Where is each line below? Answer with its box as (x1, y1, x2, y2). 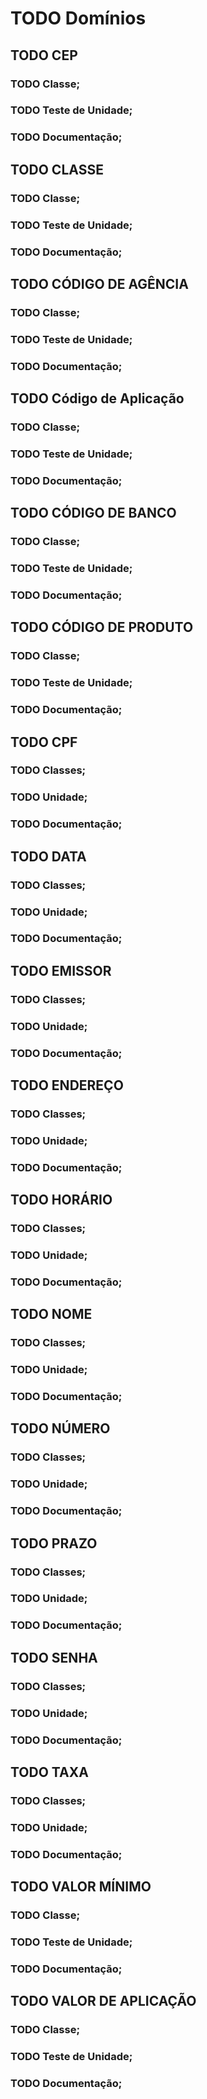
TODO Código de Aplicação (10, 390, 185, 407)
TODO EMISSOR (10, 962, 112, 979)
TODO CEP (10, 47, 78, 64)
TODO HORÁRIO (10, 1192, 113, 1209)
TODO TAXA (10, 1763, 89, 1781)
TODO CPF (10, 733, 78, 751)
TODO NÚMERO (10, 1420, 111, 1437)
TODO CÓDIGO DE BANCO (10, 505, 177, 522)
